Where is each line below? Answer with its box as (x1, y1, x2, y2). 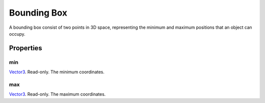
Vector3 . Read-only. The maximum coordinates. (9, 91, 106, 97)
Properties (9, 44, 42, 52)
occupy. (9, 31, 26, 37)
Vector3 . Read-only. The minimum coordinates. (9, 69, 105, 75)
